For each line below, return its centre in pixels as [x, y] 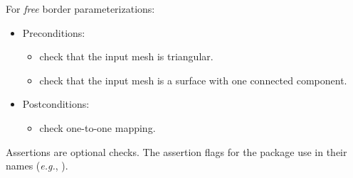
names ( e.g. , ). [37, 166]
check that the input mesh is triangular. [126, 56]
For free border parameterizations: [80, 9]
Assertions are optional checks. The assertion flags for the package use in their [176, 151]
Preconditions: [54, 32]
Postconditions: [56, 104]
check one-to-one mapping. [98, 127]
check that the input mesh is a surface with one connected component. [193, 80]
